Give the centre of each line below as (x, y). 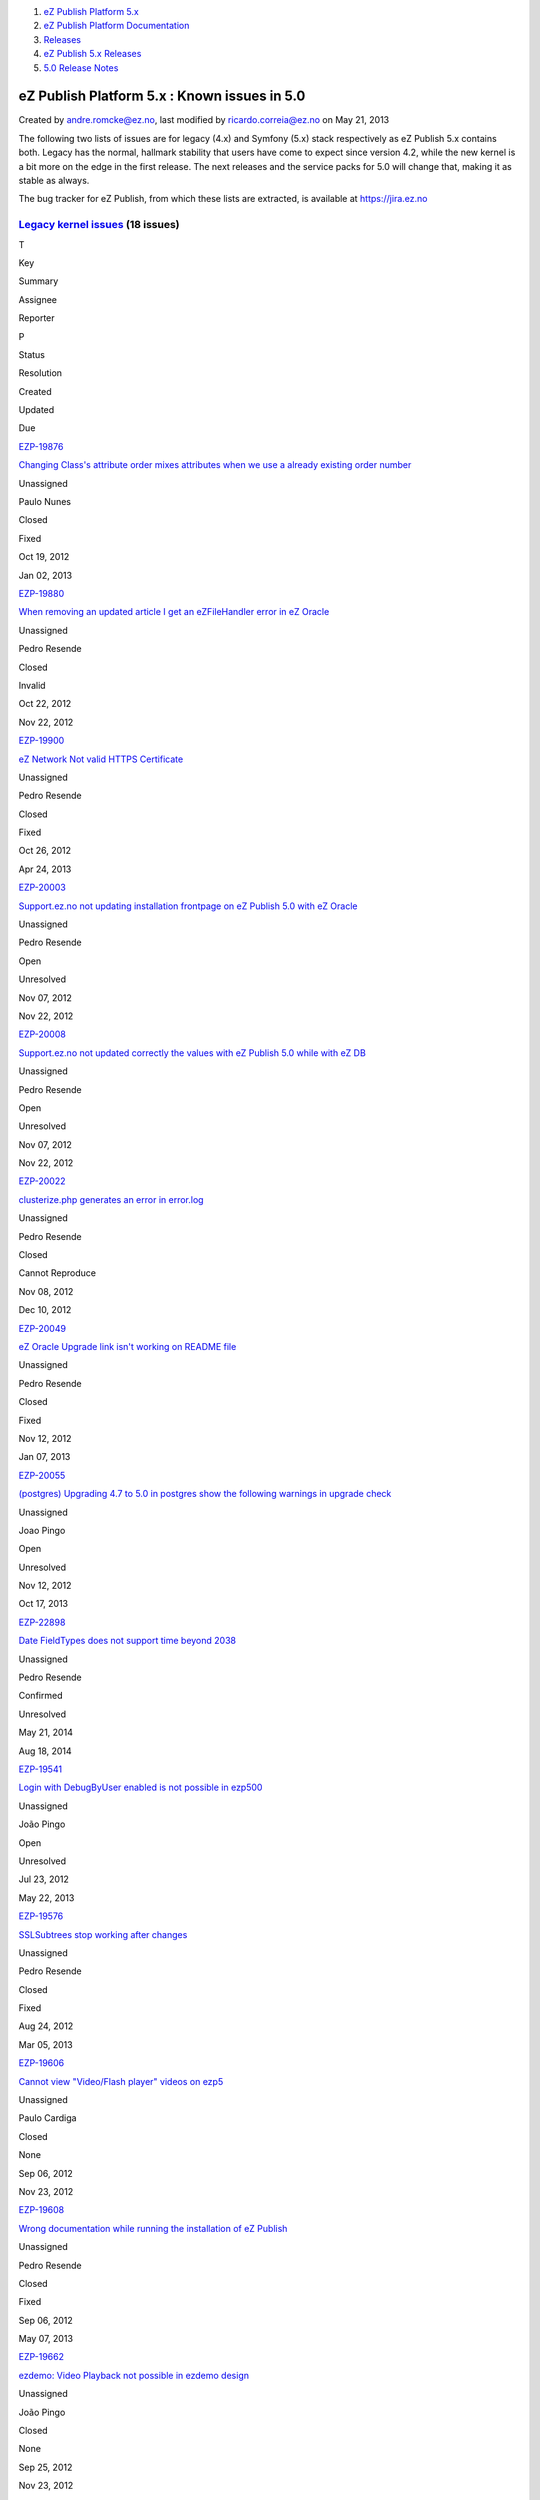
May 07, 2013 (46, 2339)
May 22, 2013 (46, 1897)
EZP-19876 (41, 446)
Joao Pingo (42, 1530)
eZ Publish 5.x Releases (92, 54)
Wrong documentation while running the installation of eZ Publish (153, 2228)
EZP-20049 (42, 1328)
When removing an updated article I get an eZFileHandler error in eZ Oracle (174, 612)
